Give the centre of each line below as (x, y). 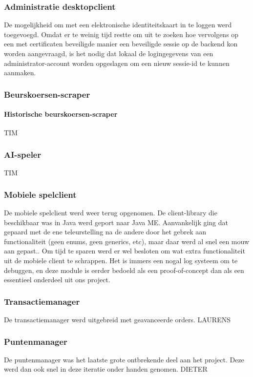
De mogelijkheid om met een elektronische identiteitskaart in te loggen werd (118, 25)
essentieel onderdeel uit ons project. (57, 280)
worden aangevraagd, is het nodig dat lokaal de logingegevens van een (109, 53)
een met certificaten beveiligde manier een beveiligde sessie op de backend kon (121, 44)
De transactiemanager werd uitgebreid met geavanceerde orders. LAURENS (117, 320)
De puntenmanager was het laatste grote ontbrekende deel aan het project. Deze (124, 359)
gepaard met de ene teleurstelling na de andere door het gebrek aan (105, 232)
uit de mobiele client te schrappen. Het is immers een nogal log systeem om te (121, 261)
